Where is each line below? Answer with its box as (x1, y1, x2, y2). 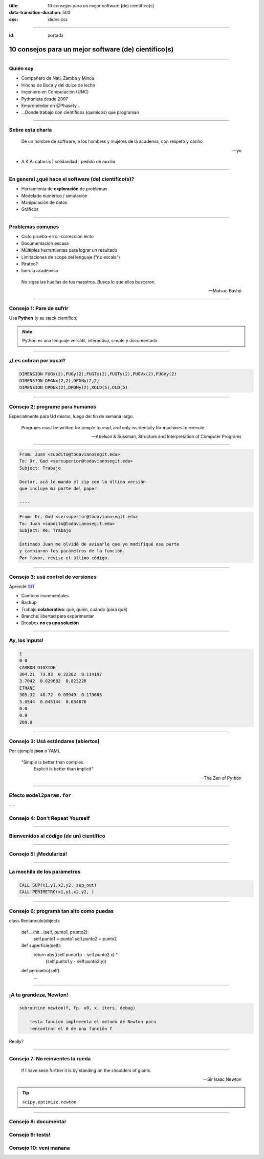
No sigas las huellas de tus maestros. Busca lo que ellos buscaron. (21, 279, 156, 284)
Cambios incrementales (21, 592, 69, 598)
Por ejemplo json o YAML (9, 748, 61, 754)
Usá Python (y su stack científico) (9, 315, 78, 321)
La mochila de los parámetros (9, 868, 81, 875)
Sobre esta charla (9, 127, 52, 133)
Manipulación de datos (21, 199, 67, 205)
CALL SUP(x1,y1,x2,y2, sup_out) (19, 882, 97, 888)
